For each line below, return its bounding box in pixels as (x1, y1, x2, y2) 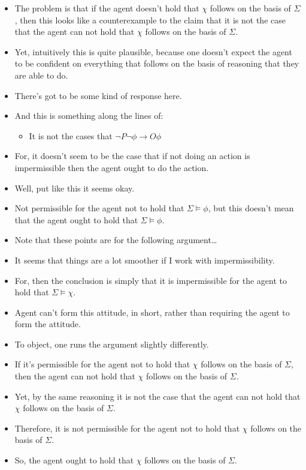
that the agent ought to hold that (14, 213, 138, 226)
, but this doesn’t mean (208, 202, 294, 214)
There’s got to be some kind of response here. (14, 89, 182, 101)
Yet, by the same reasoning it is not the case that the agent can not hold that (14, 390, 301, 402)
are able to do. (14, 68, 68, 81)
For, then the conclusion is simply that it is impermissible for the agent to (14, 274, 287, 286)
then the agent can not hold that (14, 370, 135, 382)
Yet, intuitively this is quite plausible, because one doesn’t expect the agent (14, 45, 292, 58)
